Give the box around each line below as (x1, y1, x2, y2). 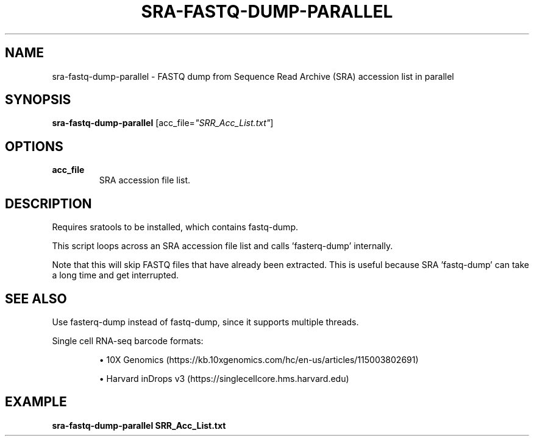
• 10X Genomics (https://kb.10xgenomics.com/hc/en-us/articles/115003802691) (99, 354, 419, 365)
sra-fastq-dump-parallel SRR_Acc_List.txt (52, 420, 226, 431)
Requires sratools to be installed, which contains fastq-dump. (52, 222, 298, 233)
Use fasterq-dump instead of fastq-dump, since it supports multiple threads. (52, 316, 359, 327)
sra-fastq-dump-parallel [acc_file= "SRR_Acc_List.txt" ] (52, 118, 274, 129)
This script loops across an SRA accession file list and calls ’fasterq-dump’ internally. (52, 241, 393, 252)
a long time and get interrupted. (52, 270, 179, 281)
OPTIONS (5, 138, 63, 154)
